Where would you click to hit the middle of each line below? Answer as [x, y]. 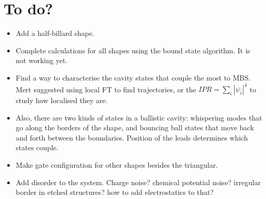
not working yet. [42, 60]
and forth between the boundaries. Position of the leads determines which [132, 137]
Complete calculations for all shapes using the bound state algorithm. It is [133, 50]
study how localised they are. [62, 100]
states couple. [37, 147]
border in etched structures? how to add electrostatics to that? [115, 192]
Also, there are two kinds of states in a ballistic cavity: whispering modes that [139, 117]
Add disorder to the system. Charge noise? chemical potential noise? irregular [138, 182]
